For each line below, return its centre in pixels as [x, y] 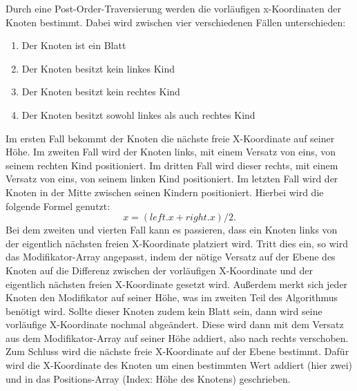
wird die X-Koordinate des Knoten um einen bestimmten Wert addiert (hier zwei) [179, 365]
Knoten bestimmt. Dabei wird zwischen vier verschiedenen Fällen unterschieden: [176, 22]
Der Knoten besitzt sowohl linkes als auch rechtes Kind [138, 114]
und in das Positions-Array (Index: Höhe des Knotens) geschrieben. [148, 378]
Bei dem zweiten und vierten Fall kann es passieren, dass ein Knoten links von [172, 230]
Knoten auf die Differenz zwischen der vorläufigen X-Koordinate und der [159, 270]
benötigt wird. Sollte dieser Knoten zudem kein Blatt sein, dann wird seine [164, 311]
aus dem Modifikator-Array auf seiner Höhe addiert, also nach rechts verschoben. [177, 337]
